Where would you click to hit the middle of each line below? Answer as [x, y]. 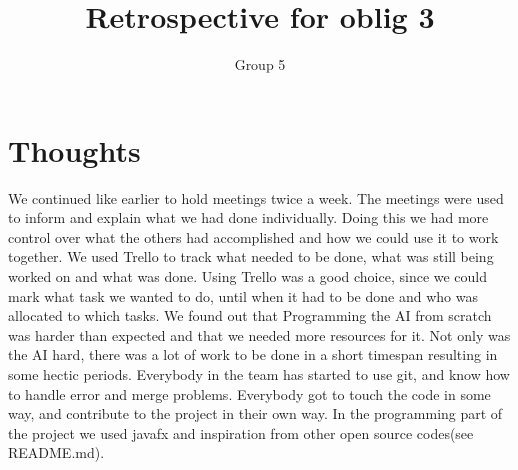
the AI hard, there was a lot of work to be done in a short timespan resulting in [253, 354]
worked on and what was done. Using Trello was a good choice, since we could [248, 276]
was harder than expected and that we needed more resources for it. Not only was [259, 334]
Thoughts [74, 149]
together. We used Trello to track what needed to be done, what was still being [251, 256]
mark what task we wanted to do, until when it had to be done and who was [243, 295]
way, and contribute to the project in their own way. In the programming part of [255, 413]
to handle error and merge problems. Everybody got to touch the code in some [249, 393]
